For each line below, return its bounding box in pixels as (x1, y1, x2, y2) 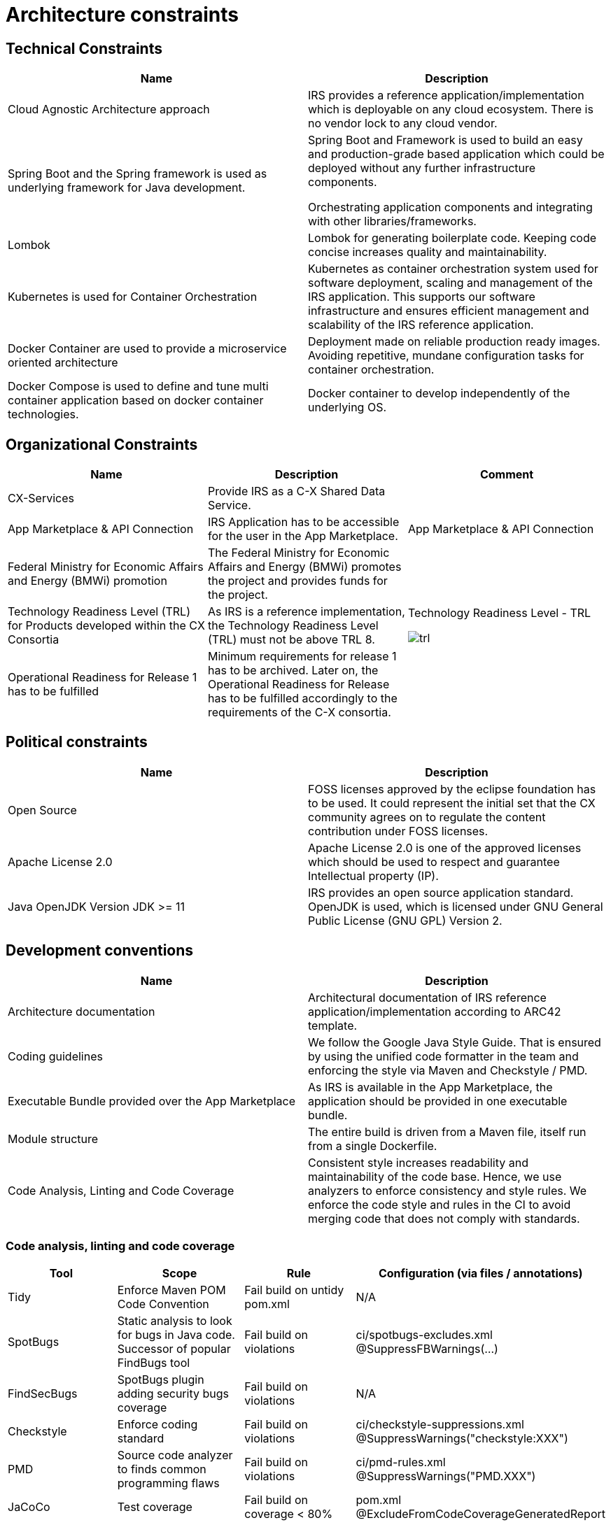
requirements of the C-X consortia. (207, 705, 391, 720)
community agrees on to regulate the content (308, 809, 546, 824)
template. (308, 1018, 358, 1033)
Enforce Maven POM (117, 1283, 226, 1298)
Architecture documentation (8, 1004, 155, 1019)
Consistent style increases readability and (308, 1155, 528, 1170)
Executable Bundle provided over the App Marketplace (8, 1093, 296, 1108)
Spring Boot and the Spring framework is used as (8, 166, 267, 181)
